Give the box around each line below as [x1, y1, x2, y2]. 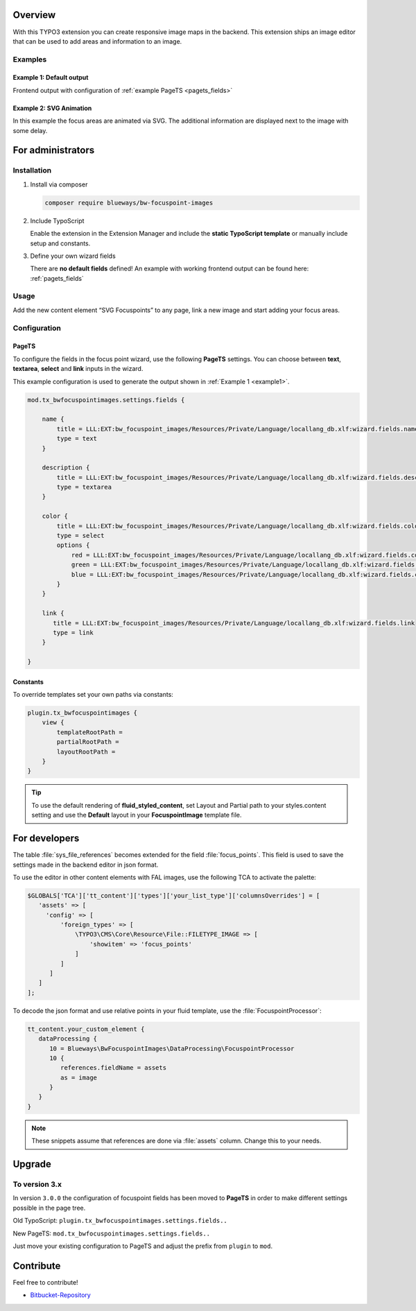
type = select [56, 532, 105, 540]
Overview [12, 9, 56, 21]
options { [56, 541, 90, 549]
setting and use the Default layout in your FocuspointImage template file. [31, 811, 242, 819]
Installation [12, 166, 52, 175]
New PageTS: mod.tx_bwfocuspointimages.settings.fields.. [12, 1229, 211, 1238]
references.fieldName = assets [60, 1064, 166, 1072]
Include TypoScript [30, 216, 85, 225]
